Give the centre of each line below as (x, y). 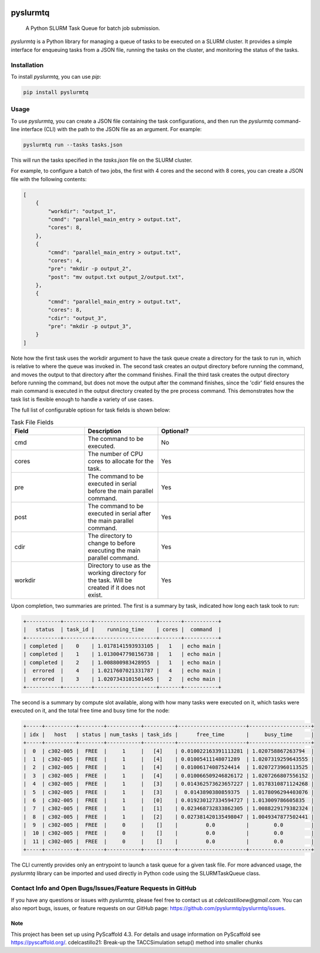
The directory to (110, 536)
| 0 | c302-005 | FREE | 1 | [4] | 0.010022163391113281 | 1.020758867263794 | (169, 751)
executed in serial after (119, 513)
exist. (95, 595)
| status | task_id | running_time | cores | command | (122, 630)
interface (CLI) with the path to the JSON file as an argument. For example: (111, 129)
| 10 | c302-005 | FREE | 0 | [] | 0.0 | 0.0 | (169, 833)
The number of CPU (115, 454)
